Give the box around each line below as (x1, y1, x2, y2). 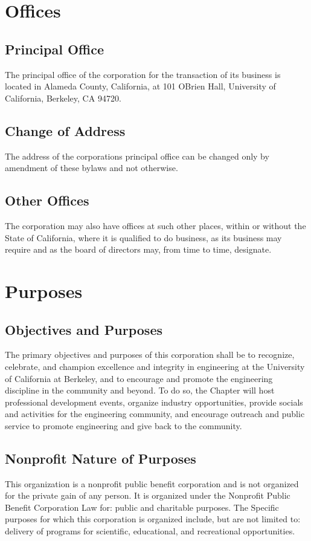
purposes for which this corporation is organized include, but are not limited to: (5, 513, 301, 525)
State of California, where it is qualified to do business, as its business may (5, 231, 282, 244)
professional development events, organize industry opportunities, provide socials (5, 395, 303, 408)
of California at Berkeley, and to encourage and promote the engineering (5, 372, 273, 384)
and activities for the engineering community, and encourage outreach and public (5, 407, 305, 420)
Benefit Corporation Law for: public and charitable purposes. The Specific (5, 501, 279, 513)
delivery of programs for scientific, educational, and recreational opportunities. (5, 525, 295, 537)
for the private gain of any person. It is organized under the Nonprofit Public (5, 489, 290, 502)
